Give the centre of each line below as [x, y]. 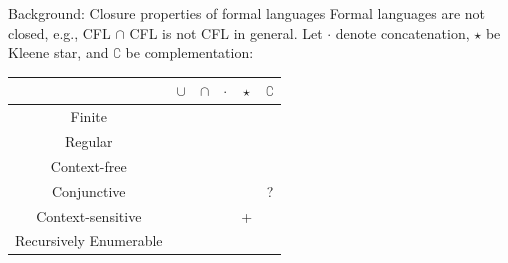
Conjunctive [89, 190]
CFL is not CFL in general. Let [226, 32]
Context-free [88, 165]
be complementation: [189, 52]
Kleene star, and [58, 52]
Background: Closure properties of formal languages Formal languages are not [246, 13]
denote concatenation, [402, 32]
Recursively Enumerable [89, 240]
